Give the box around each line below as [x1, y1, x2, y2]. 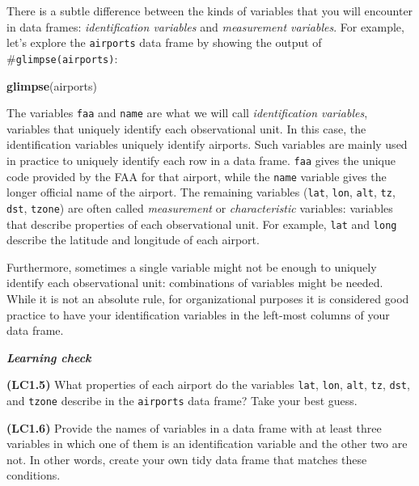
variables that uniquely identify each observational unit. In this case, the [6, 120, 366, 137]
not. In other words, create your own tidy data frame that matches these [6, 450, 367, 467]
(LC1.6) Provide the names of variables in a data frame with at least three [6, 419, 382, 436]
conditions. [6, 467, 61, 484]
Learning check [6, 349, 91, 366]
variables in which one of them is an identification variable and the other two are [6, 435, 408, 452]
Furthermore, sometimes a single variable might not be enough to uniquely [6, 258, 377, 275]
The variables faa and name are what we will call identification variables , [6, 104, 368, 121]
